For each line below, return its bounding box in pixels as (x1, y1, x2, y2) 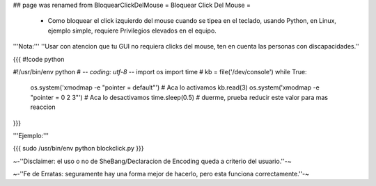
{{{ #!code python (13, 55, 65, 63)
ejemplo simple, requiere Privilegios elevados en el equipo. (47, 26, 217, 35)
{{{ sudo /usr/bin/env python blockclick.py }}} (13, 144, 144, 153)
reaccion (30, 103, 56, 111)
